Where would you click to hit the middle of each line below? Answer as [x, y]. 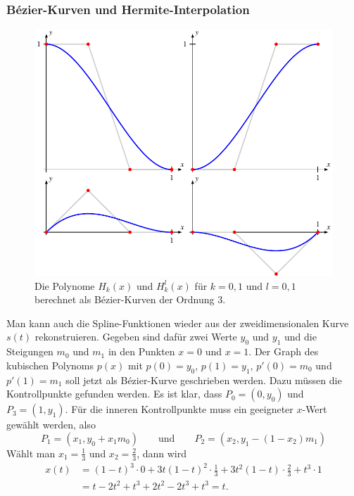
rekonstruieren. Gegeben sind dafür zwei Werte [136, 337]
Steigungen [30, 351]
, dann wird [162, 453]
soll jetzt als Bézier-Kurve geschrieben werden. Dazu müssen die [204, 380]
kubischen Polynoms [50, 365]
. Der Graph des [284, 351]
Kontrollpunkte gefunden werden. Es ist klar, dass [114, 394]
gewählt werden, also [51, 425]
